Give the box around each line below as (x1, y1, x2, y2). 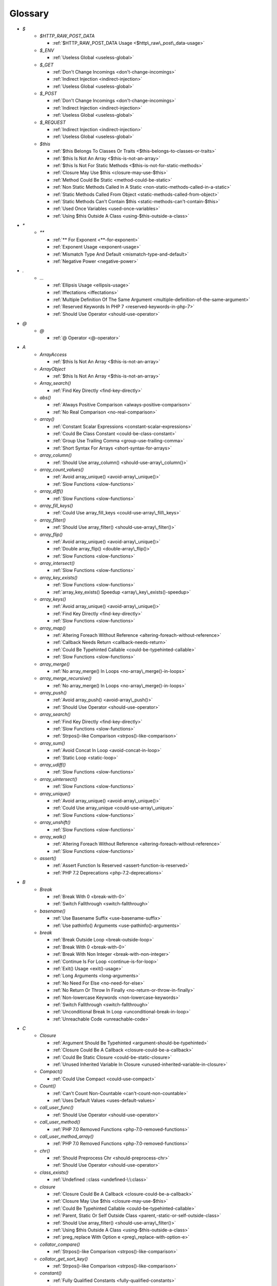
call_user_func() (39, 1104, 74, 1111)
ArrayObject (39, 366, 66, 372)
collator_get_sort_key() (39, 1256, 88, 1262)
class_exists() (39, 1169, 69, 1175)
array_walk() (39, 833, 66, 840)
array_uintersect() (39, 776, 77, 782)
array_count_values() (39, 466, 84, 473)
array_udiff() (39, 762, 66, 767)
